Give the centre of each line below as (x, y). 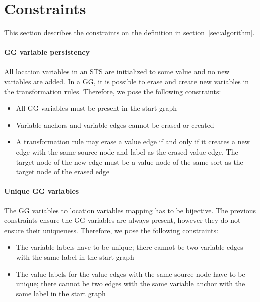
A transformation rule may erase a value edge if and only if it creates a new (133, 142)
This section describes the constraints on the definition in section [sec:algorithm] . (129, 32)
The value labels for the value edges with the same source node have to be (131, 274)
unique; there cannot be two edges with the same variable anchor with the (131, 284)
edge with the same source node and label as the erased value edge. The (127, 152)
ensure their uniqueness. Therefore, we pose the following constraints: (111, 230)
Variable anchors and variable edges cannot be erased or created (115, 125)
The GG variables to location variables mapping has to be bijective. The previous (130, 210)
